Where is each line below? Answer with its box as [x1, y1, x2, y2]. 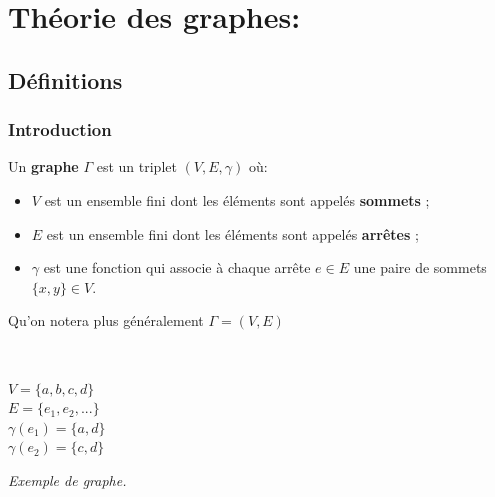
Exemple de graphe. [8, 469, 127, 490]
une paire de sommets [353, 257, 487, 278]
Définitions [8, 64, 123, 95]
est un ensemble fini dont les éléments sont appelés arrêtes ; [46, 223, 419, 244]
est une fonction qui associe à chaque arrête [43, 257, 311, 278]
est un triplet [96, 156, 177, 177]
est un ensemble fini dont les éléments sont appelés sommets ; [44, 189, 430, 210]
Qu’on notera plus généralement [8, 310, 204, 331]
